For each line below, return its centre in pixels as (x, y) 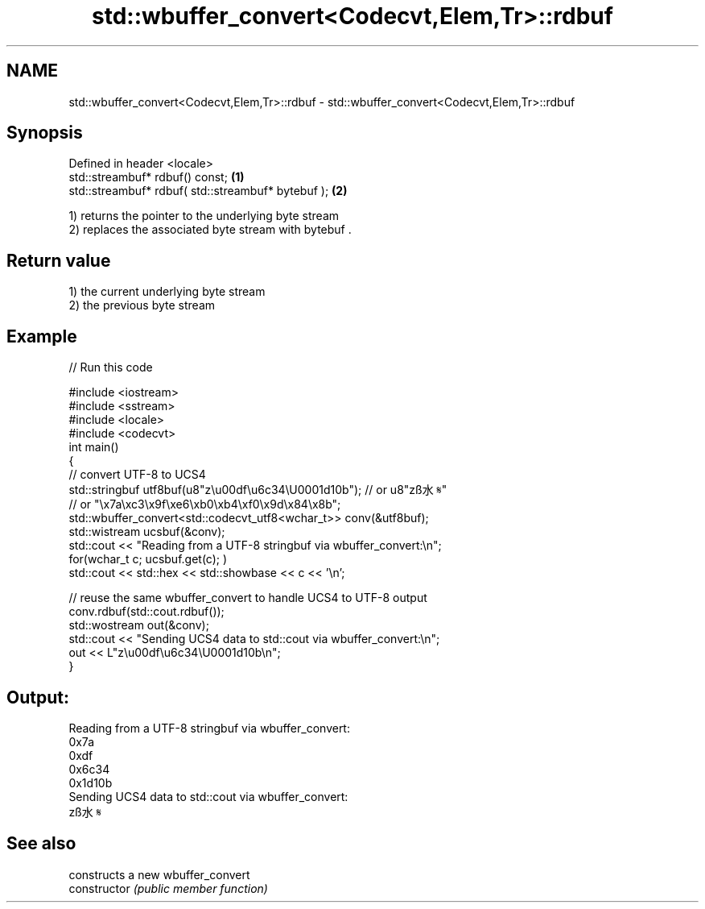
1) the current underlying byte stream (167, 292)
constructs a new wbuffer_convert (159, 874)
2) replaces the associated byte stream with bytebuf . (210, 230)
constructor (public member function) (168, 888)
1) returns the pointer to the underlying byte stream (204, 216)
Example (42, 336)
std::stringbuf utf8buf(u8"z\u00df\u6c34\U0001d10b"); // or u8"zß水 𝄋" (258, 490)
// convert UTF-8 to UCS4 (137, 475)
